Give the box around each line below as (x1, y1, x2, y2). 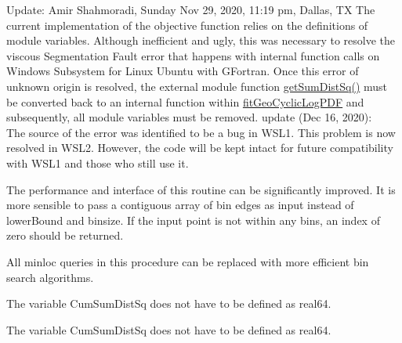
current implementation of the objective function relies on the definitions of (6, 16, 368, 33)
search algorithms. (6, 269, 94, 285)
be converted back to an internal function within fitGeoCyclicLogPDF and (6, 93, 364, 110)
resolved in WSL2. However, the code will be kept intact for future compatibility (6, 139, 393, 156)
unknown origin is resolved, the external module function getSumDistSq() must (6, 78, 388, 94)
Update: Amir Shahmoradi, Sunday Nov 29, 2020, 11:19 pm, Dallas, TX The (6, 2, 375, 17)
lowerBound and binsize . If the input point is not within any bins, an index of (6, 211, 380, 228)
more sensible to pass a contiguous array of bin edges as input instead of (6, 197, 354, 213)
